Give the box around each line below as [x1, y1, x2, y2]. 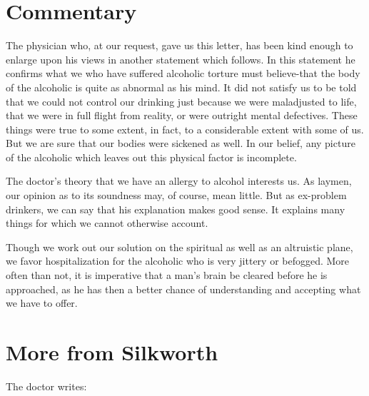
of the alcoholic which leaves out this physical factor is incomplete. [6, 149, 297, 164]
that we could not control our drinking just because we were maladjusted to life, [6, 93, 357, 108]
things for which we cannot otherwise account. [6, 215, 208, 230]
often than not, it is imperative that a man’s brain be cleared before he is [6, 268, 328, 283]
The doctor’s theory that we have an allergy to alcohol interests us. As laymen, [6, 173, 352, 188]
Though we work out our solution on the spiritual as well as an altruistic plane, [6, 239, 353, 254]
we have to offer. [6, 295, 78, 310]
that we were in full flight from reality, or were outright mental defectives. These [6, 108, 358, 123]
